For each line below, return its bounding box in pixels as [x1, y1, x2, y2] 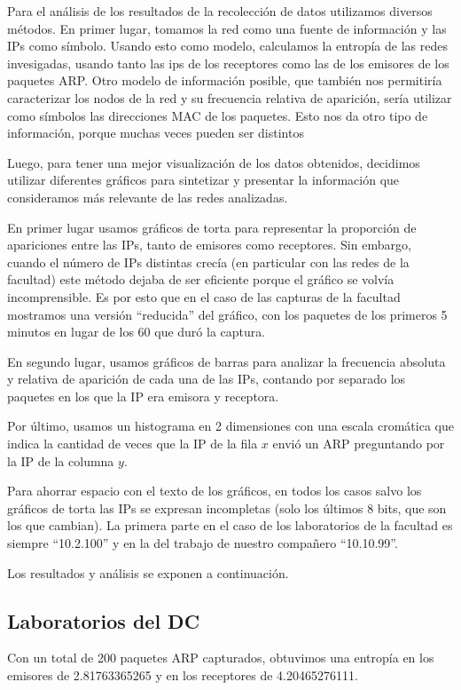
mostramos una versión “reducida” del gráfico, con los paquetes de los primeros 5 [7, 305, 448, 323]
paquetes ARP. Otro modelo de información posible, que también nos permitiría [7, 71, 442, 90]
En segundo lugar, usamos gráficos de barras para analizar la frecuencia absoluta [7, 352, 446, 370]
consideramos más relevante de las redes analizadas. [7, 187, 288, 206]
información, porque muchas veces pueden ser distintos [7, 123, 304, 142]
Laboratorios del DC [7, 607, 200, 634]
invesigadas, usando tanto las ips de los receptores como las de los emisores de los [7, 53, 449, 72]
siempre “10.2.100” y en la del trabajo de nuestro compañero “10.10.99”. [7, 534, 398, 552]
